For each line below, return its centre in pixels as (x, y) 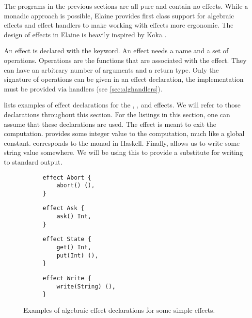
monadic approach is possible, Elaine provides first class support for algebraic (119, 15)
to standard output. (33, 161)
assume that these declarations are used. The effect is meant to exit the (110, 124)
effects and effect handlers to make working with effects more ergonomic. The (119, 25)
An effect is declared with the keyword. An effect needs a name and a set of (116, 51)
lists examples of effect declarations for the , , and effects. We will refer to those (122, 105)
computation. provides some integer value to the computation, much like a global (124, 133)
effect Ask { (63, 208)
